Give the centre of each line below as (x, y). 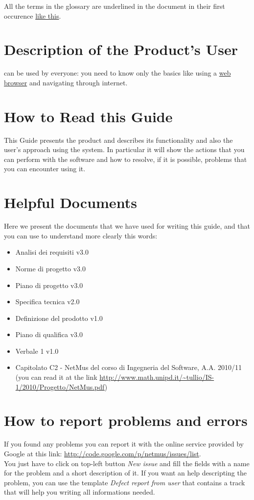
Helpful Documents (70, 202)
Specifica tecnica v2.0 (47, 302)
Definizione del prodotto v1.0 (59, 318)
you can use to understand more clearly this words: (81, 235)
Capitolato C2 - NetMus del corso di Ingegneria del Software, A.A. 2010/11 (129, 367)
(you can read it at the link (56, 377)
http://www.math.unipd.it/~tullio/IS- (157, 377)
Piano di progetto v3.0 (49, 285)
